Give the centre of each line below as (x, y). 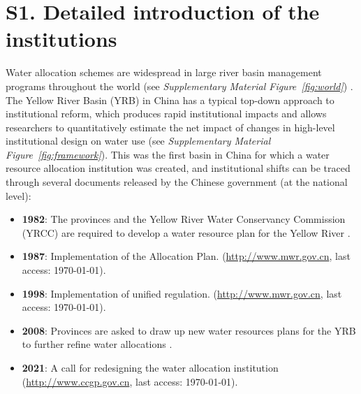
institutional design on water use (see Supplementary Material (138, 141)
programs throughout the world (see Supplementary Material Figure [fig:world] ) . (179, 86)
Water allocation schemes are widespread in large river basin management (164, 72)
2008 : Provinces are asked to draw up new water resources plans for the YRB (189, 330)
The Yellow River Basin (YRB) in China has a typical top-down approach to (170, 100)
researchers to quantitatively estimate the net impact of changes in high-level (170, 127)
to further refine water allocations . (97, 344)
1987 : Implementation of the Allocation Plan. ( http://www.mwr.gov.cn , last (186, 256)
